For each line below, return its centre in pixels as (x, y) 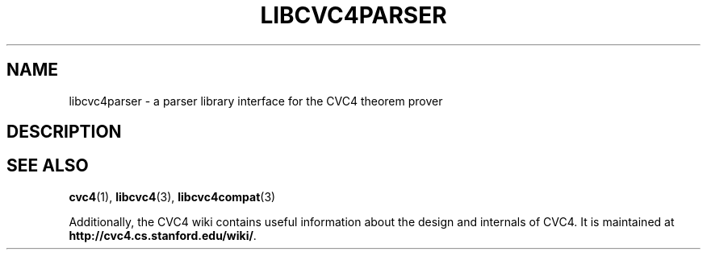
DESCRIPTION (64, 132)
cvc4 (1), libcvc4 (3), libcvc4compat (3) (172, 196)
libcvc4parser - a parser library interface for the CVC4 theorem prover (256, 101)
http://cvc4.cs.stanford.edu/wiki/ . (163, 235)
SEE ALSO (48, 166)
